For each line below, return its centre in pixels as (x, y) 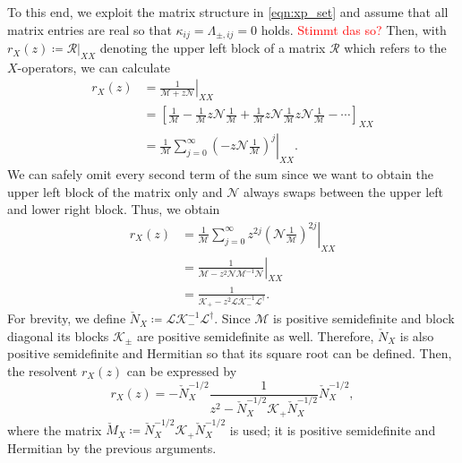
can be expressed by (182, 370)
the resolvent (43, 370)
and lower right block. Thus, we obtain (114, 209)
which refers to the (395, 48)
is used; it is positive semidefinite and (333, 429)
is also (417, 335)
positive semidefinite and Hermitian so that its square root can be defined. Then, (230, 353)
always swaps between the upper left (343, 191)
